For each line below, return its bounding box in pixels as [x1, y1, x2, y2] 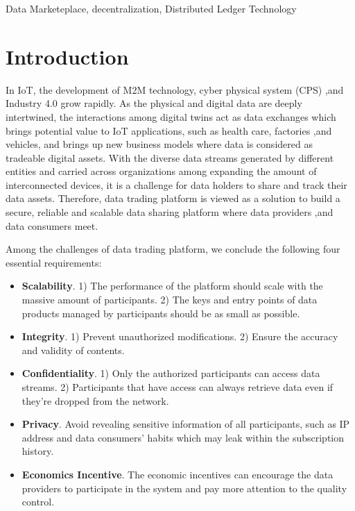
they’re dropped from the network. [21, 393, 169, 408]
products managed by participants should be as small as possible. [21, 305, 300, 320]
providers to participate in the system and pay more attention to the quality [21, 480, 347, 495]
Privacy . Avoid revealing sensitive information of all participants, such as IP [21, 417, 350, 431]
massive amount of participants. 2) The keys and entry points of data [21, 292, 318, 307]
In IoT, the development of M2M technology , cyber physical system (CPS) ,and [6, 82, 344, 97]
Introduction [6, 42, 129, 70]
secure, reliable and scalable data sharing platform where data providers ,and [6, 205, 334, 219]
